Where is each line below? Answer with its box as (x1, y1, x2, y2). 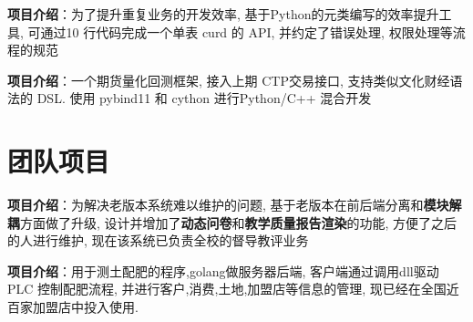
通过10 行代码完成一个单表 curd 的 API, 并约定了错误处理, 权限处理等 (40, 22, 453, 41)
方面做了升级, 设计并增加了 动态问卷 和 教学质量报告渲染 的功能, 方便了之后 (20, 213, 458, 232)
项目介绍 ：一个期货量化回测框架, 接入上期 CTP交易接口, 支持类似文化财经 (7, 70, 450, 89)
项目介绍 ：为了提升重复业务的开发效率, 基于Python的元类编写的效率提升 (7, 5, 439, 23)
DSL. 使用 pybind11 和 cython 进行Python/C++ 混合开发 (36, 88, 372, 108)
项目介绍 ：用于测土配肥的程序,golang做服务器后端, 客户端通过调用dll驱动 (7, 261, 439, 280)
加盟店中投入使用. (32, 297, 139, 317)
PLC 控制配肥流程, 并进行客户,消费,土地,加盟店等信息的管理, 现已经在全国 (7, 279, 447, 298)
